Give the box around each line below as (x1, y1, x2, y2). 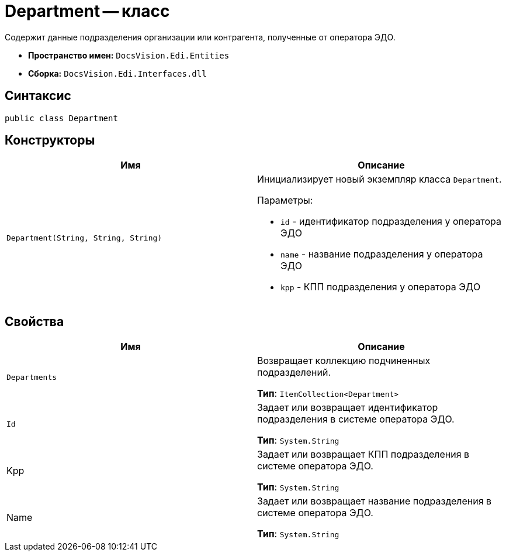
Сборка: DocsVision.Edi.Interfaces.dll (28, 68, 207, 78)
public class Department (5, 113, 118, 123)
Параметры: (257, 194, 313, 207)
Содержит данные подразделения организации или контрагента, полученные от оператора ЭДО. (5, 32, 396, 42)
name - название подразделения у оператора (280, 248, 483, 260)
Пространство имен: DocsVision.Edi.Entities (28, 50, 230, 60)
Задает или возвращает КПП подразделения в (257, 448, 470, 461)
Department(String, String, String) (6, 233, 162, 242)
